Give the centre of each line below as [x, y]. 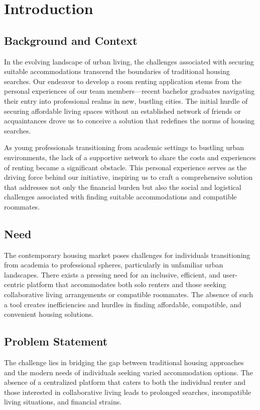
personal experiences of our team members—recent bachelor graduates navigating [129, 91]
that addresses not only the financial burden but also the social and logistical [123, 187]
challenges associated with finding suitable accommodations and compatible [120, 197]
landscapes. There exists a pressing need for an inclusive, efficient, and [112, 274]
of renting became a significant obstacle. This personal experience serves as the [125, 167]
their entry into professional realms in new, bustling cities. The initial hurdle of [126, 100]
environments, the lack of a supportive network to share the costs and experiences [130, 157]
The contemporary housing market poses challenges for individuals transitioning [127, 255]
